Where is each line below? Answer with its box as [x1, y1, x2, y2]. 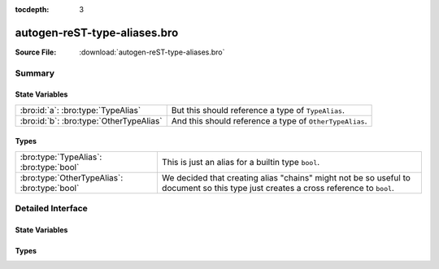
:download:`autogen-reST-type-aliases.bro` [79, 47, 225, 57]
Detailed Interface [15, 203, 89, 215]
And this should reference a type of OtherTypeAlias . [171, 115, 367, 126]
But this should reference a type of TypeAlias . [171, 104, 345, 115]
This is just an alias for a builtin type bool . [161, 156, 320, 167]
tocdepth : [15, 5, 50, 14]
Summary [15, 67, 55, 79]
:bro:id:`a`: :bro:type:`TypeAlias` [20, 104, 141, 115]
